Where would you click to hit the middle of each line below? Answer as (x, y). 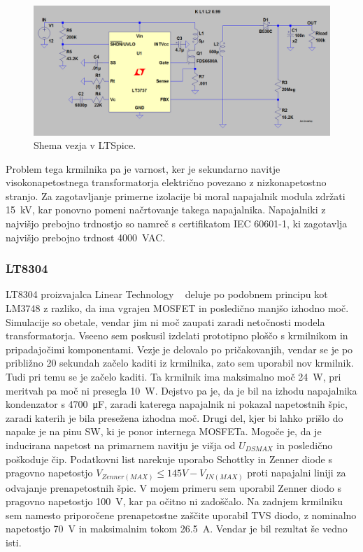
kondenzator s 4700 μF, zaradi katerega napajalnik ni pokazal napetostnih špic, (177, 404)
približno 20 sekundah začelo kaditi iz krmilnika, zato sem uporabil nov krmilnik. (180, 363)
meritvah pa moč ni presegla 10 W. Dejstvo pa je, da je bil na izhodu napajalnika (181, 390)
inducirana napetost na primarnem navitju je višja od (121, 445)
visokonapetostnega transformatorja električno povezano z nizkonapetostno (166, 182)
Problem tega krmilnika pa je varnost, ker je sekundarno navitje (143, 168)
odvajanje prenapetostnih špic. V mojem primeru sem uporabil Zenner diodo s (174, 487)
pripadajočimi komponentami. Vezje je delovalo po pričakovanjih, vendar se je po (179, 349)
